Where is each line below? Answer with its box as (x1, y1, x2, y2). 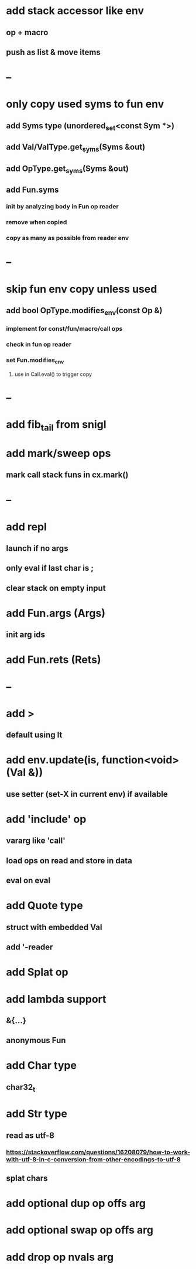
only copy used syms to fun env (6, 98, 164, 111)
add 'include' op (6, 812, 87, 826)
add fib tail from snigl (6, 417, 106, 433)
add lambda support (6, 992, 106, 1006)
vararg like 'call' (6, 836, 66, 846)
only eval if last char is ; (6, 563, 94, 573)
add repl (6, 520, 47, 533)
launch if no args (6, 543, 68, 553)
